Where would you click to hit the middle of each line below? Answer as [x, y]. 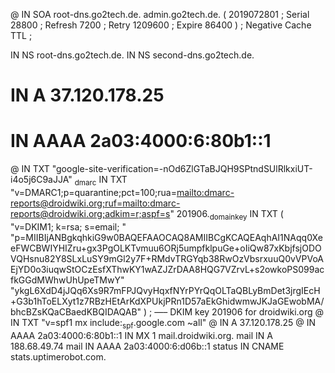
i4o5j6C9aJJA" [41, 180]
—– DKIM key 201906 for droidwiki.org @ [239, 311]
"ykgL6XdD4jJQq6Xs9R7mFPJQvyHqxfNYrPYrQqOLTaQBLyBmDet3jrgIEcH [165, 290]
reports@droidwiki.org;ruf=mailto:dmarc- [95, 203]
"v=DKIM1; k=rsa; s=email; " [68, 226]
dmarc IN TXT [101, 181]
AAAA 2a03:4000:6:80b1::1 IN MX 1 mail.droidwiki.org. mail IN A [141, 335]
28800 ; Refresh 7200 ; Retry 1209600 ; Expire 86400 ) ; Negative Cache [161, 25]
